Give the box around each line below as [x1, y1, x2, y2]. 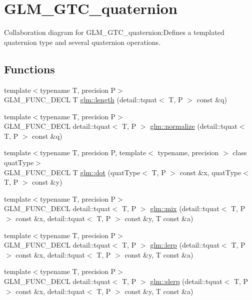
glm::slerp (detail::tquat [150, 276, 222, 287]
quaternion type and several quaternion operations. [4, 36, 161, 47]
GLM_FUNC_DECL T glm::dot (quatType [4, 167, 140, 177]
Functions [4, 61, 55, 76]
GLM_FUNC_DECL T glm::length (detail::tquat [4, 94, 157, 105]
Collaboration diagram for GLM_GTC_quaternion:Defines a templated [4, 27, 224, 37]
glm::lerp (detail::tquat [150, 240, 220, 250]
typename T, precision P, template [40, 147, 146, 158]
